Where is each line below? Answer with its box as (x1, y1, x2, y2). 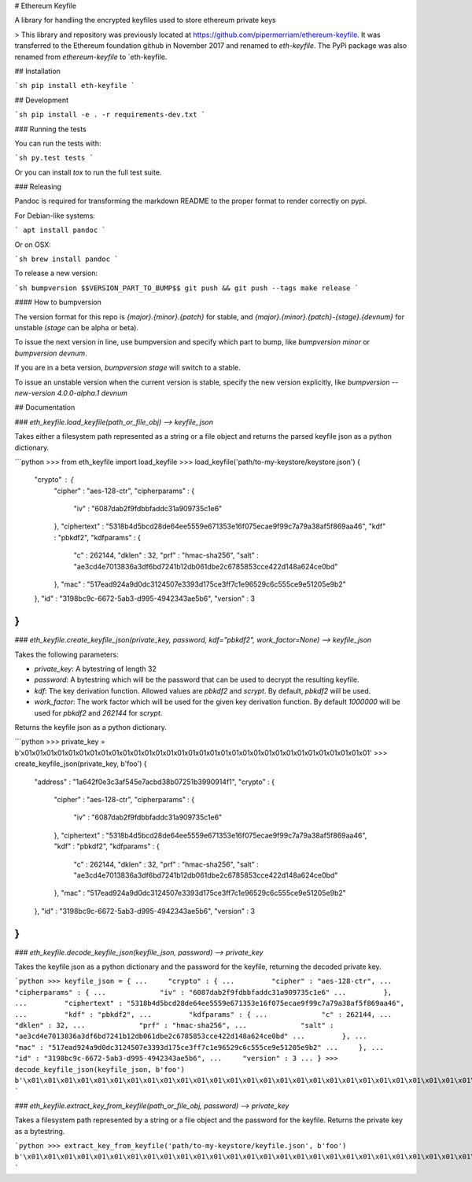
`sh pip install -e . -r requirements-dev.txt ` (14, 110, 206, 120)
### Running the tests (14, 124, 87, 134)
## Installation (14, 66, 61, 75)
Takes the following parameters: (14, 650, 119, 659)
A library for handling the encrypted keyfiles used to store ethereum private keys (14, 16, 276, 25)
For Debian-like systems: (14, 211, 96, 220)
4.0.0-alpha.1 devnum (57, 388, 127, 397)
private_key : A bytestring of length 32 (34, 665, 157, 674)
